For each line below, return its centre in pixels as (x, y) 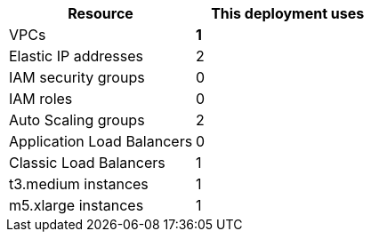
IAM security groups (77, 77)
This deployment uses (288, 13)
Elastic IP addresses (77, 56)
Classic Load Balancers (87, 163)
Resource (101, 13)
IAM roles (41, 99)
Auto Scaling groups (77, 120)
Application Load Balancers (101, 141)
